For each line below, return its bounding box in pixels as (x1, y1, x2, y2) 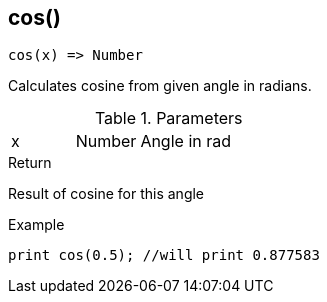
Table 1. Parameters (94, 108, 243, 129)
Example (8, 216, 65, 234)
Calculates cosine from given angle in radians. (8, 77, 312, 95)
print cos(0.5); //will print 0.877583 (8, 247, 320, 264)
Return (8, 154, 52, 172)
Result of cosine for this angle (8, 185, 205, 203)
